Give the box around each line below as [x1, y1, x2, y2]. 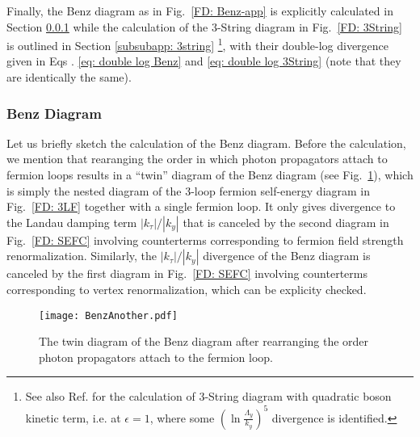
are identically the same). [6, 69, 132, 86]
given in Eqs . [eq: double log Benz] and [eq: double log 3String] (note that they [6, 53, 401, 69]
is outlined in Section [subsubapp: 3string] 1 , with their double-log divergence [6, 35, 389, 53]
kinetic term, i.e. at [25, 409, 121, 426]
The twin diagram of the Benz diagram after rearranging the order [39, 333, 369, 350]
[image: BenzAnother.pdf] [39, 309, 178, 321]
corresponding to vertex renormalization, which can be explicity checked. [6, 281, 367, 297]
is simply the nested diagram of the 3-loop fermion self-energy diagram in [6, 182, 371, 199]
